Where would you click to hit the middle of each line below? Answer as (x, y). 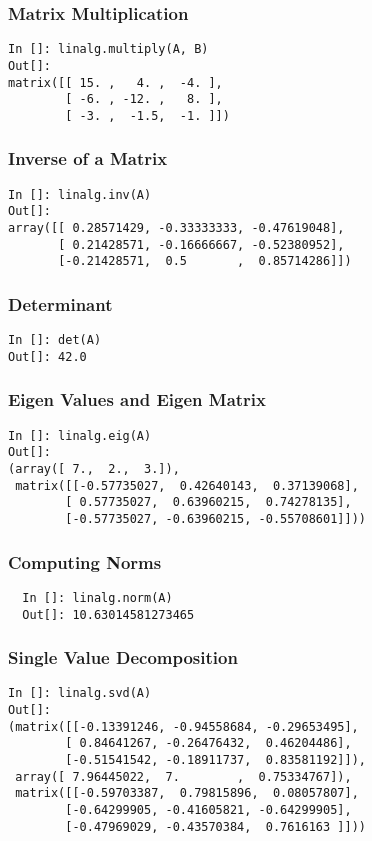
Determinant (60, 303)
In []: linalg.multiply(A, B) (108, 49)
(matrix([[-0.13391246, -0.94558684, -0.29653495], (183, 726)
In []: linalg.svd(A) (80, 693)
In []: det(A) (55, 340)
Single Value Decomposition (123, 657)
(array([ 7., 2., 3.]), (94, 469)
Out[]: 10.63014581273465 (108, 614)
